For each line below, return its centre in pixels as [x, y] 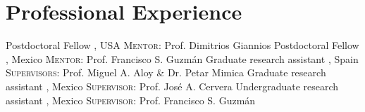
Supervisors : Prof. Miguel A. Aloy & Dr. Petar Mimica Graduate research [166, 72]
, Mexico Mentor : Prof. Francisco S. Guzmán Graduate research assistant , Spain [182, 58]
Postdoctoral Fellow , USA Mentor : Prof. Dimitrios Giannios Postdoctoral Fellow [182, 45]
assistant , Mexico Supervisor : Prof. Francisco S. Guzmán [131, 100]
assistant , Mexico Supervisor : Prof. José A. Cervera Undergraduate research [172, 86]
